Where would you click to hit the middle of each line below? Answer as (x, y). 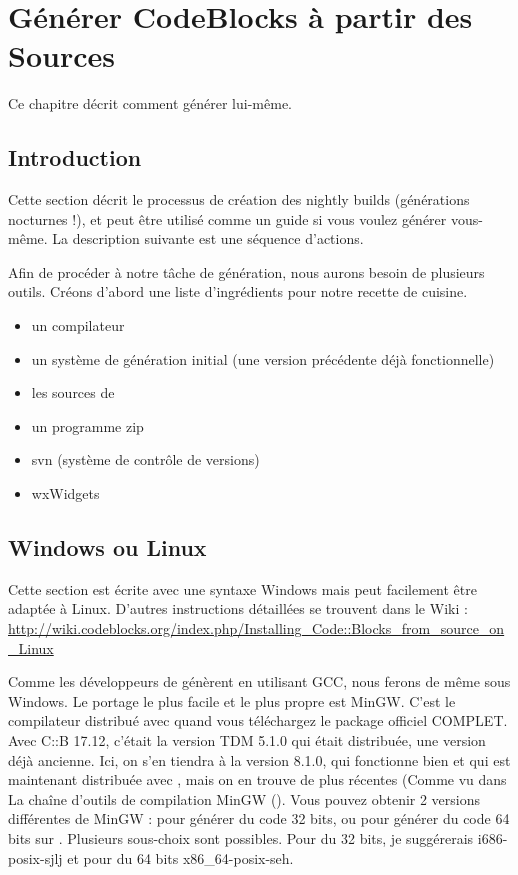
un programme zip (87, 425)
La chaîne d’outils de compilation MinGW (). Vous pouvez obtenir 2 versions (244, 798)
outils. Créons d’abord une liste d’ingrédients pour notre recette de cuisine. (238, 291)
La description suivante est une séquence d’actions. (208, 238)
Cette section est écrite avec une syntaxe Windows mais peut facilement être (242, 588)
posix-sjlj (35, 857)
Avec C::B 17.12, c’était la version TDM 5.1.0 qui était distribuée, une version (247, 740)
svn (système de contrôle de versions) (145, 459)
